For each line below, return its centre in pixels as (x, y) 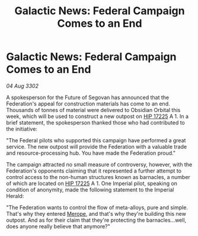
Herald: (15, 196)
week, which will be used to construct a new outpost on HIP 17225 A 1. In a (97, 116)
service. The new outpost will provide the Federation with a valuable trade (97, 146)
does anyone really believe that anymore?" (58, 226)
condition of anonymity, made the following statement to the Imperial (90, 189)
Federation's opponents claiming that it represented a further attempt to (94, 171)
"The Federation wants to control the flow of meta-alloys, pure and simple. (97, 207)
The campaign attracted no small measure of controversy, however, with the (99, 164)
